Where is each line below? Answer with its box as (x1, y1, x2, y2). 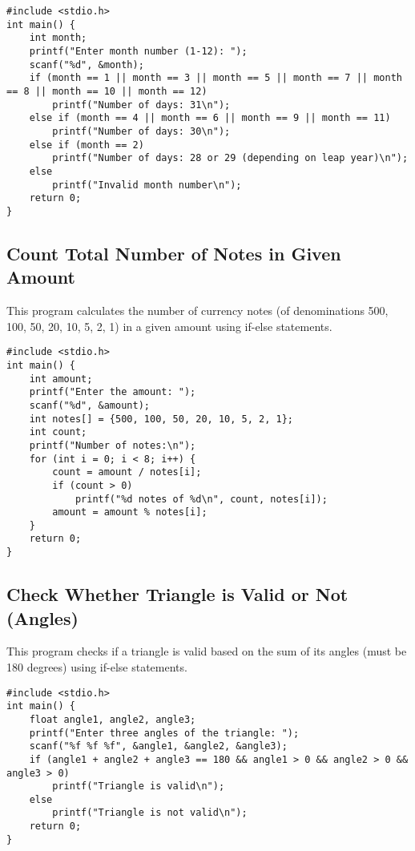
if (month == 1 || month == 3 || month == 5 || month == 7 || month (29, 72, 402, 84)
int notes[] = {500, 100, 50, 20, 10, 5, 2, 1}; (29, 413, 293, 425)
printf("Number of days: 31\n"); (52, 99, 231, 111)
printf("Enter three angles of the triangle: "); (29, 727, 300, 739)
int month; (29, 32, 87, 44)
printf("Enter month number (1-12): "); (29, 45, 248, 57)
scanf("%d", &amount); (29, 399, 150, 411)
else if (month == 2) (29, 139, 144, 151)
